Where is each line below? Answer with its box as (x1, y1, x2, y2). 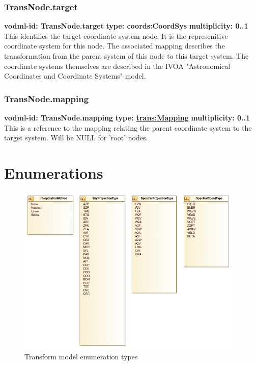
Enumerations (4, 162, 103, 183)
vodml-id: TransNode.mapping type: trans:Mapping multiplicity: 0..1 (4, 112, 250, 123)
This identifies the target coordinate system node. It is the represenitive (4, 30, 228, 41)
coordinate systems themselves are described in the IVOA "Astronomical (4, 60, 231, 71)
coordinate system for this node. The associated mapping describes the (4, 40, 225, 51)
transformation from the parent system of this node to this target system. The (4, 51, 249, 61)
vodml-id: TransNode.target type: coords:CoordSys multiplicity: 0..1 (4, 20, 248, 31)
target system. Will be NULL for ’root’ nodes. (4, 132, 148, 143)
